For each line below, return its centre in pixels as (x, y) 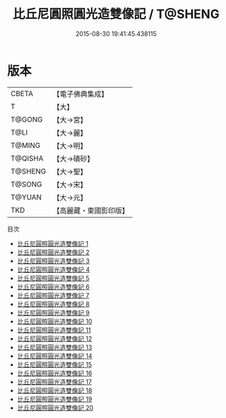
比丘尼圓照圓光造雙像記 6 (53, 287)
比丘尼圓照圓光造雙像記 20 (55, 408)
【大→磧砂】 (74, 158)
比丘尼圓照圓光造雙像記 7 (53, 295)
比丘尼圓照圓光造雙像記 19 (55, 399)
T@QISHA (27, 158)
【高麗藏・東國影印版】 (91, 210)
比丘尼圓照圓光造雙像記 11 (54, 330)
